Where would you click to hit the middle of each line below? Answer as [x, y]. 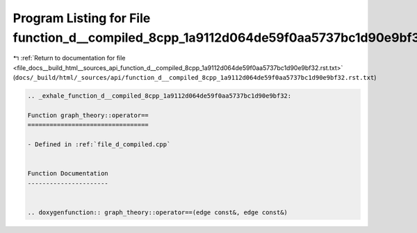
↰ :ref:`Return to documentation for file [69, 58]
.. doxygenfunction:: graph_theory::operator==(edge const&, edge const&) [158, 212]
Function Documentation [68, 174]
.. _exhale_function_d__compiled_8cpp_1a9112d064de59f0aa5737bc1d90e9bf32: [160, 96]
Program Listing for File [82, 18]
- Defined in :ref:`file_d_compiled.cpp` [99, 145]
